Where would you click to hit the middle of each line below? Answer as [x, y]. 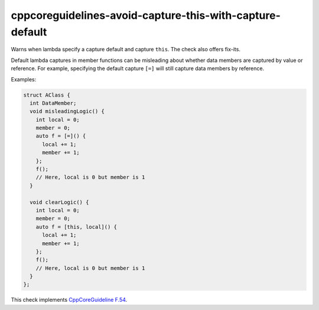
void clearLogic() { [59, 202]
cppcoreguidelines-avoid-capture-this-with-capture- [146, 15]
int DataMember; [53, 103]
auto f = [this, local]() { [77, 227]
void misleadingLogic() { [67, 111]
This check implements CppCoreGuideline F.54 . [69, 300]
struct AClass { [47, 95]
